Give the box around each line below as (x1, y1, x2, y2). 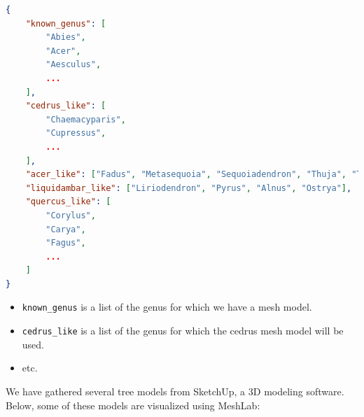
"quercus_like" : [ (25, 197, 111, 207)
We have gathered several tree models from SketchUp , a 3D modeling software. (6, 383, 344, 398)
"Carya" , (45, 224, 86, 234)
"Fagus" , (45, 238, 86, 248)
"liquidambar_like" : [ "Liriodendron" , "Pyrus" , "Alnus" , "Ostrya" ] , (25, 183, 352, 193)
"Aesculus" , (45, 59, 101, 70)
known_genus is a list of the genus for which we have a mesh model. (22, 299, 312, 314)
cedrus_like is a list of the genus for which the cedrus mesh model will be (22, 323, 344, 338)
